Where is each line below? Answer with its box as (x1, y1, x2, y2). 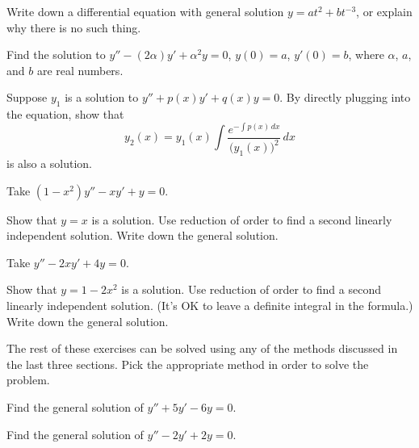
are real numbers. (36, 61, 124, 78)
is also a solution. (6, 155, 93, 172)
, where (348, 46, 384, 63)
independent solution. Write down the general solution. (6, 227, 279, 244)
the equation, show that (6, 106, 124, 123)
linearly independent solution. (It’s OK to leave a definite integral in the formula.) (6, 297, 413, 314)
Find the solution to (6, 46, 106, 63)
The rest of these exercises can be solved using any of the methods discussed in (6, 340, 398, 357)
